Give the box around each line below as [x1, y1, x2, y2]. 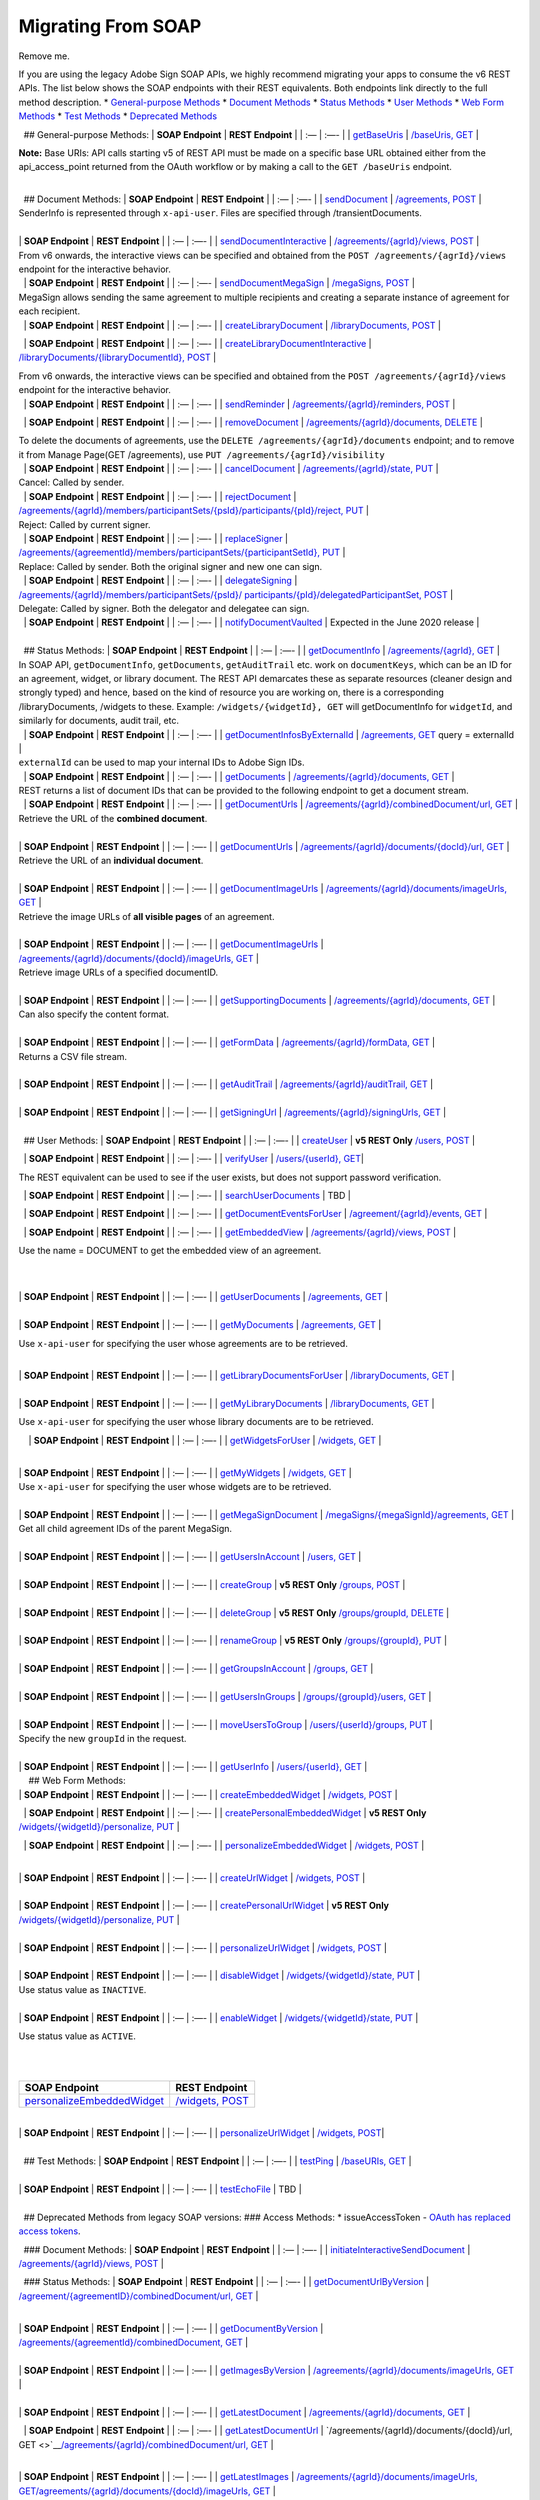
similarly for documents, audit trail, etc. [18, 715, 180, 727]
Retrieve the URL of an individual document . [18, 855, 204, 867]
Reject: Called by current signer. [18, 518, 151, 530]
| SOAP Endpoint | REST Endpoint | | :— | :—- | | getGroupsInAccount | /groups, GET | [18, 1663, 374, 1675]
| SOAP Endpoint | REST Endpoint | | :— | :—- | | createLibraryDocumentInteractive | [23, 337, 372, 349]
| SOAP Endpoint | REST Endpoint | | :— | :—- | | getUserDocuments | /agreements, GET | [18, 1291, 389, 1303]
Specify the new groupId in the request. [18, 1733, 187, 1745]
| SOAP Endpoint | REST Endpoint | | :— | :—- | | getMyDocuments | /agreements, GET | [18, 1319, 382, 1331]
